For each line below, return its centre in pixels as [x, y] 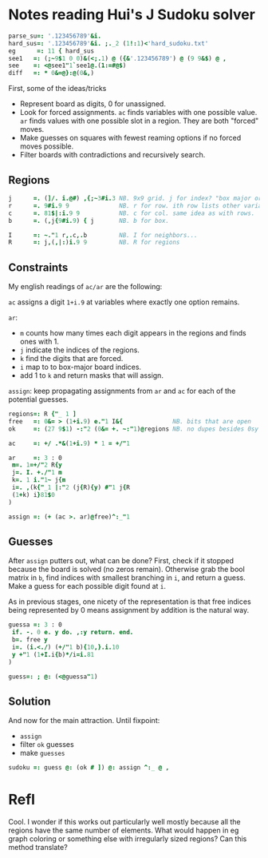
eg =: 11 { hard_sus [51, 51]
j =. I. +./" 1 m [37, 473]
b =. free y [30, 640]
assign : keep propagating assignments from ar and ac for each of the [122, 391]
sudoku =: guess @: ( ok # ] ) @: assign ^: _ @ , [89, 768]
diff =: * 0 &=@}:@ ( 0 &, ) [51, 73]
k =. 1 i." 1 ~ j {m [39, 480]
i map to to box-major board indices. [81, 367]
